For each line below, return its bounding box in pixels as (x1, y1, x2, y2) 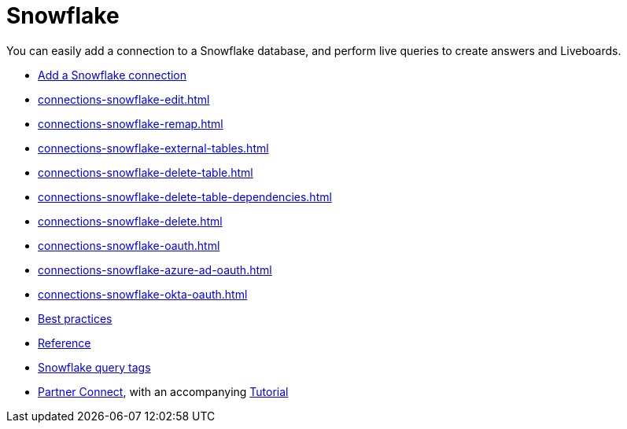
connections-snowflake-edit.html (38, 92, 210, 106)
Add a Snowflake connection (38, 68, 187, 82)
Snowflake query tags (38, 360, 151, 374)
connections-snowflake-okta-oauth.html (38, 287, 248, 301)
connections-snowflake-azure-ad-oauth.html (38, 262, 272, 277)
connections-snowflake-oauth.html (38, 238, 220, 252)
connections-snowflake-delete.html (38, 214, 223, 228)
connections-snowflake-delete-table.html (38, 165, 253, 179)
